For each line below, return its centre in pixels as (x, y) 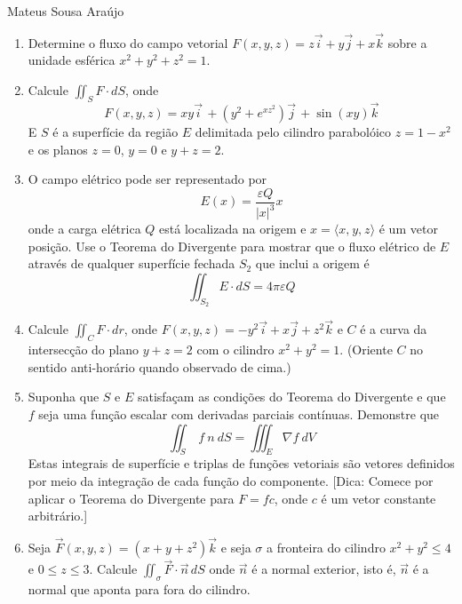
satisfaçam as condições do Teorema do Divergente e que (291, 397)
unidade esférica (72, 60)
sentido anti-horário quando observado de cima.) (159, 366)
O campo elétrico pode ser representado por (147, 179)
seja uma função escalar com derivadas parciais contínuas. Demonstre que (239, 413)
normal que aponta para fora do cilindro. (139, 588)
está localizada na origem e (233, 229)
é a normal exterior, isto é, (324, 569)
